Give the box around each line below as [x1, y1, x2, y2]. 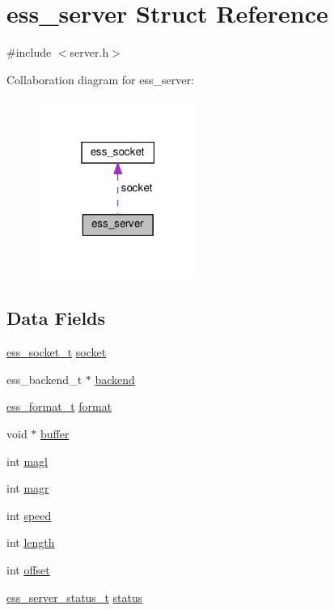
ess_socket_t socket [6, 343, 107, 360]
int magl [6, 452, 48, 469]
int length [6, 534, 55, 551]
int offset [6, 561, 50, 578]
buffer [40, 425, 70, 442]
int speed [6, 506, 52, 523]
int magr [6, 480, 49, 497]
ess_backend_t [6, 370, 82, 387]
